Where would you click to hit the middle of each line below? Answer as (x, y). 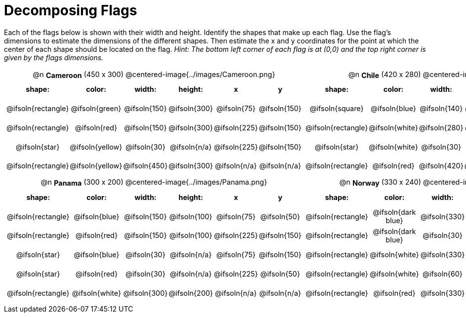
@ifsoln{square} (337, 108)
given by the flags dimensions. (54, 57)
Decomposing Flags (71, 10)
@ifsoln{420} (441, 166)
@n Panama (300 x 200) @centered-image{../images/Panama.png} (154, 182)
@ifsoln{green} (96, 108)
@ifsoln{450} (145, 166)
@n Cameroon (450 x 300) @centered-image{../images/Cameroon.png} (154, 75)
